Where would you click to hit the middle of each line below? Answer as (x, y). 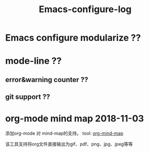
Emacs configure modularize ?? (73, 38)
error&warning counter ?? (47, 80)
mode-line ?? (33, 61)
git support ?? (28, 97)
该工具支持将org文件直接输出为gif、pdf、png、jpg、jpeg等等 (69, 144)
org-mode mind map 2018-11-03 (75, 119)
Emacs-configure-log (85, 9)
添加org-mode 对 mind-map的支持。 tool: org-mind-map (64, 133)
